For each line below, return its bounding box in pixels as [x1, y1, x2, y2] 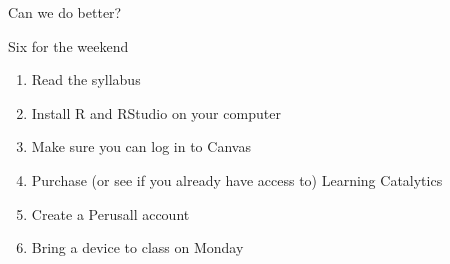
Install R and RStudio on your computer [31, 102, 281, 123]
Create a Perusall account [31, 203, 190, 224]
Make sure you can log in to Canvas [31, 136, 251, 157]
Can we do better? [8, 2, 122, 22]
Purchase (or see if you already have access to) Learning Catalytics [31, 169, 443, 190]
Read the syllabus [31, 69, 141, 90]
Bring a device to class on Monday [31, 237, 244, 258]
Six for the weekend [8, 35, 129, 56]
